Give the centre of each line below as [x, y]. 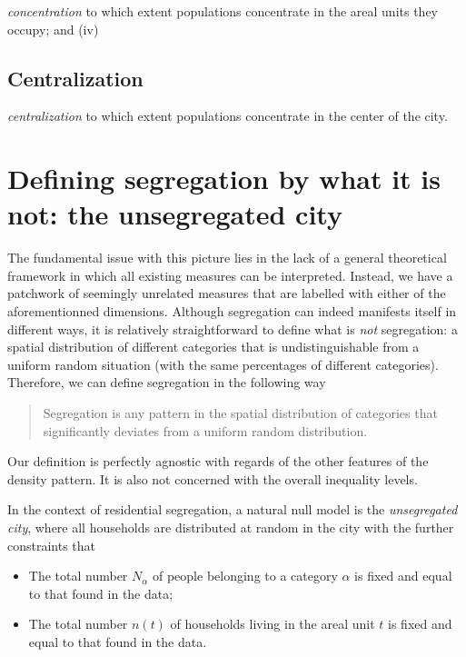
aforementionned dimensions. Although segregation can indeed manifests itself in [232, 311]
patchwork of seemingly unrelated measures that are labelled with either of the [227, 293]
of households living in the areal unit [273, 624]
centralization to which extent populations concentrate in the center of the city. [228, 116]
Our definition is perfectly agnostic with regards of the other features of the [218, 461]
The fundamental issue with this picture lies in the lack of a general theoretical [227, 258]
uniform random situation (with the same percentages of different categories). [223, 364]
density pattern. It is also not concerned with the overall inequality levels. [213, 478]
